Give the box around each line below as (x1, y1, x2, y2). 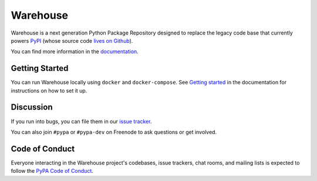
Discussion (11, 103, 53, 112)
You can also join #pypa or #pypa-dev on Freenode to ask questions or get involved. (11, 128, 217, 135)
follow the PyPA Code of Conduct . (11, 168, 94, 175)
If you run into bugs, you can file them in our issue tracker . (11, 118, 152, 125)
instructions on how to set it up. (11, 87, 87, 94)
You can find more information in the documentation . (11, 48, 139, 55)
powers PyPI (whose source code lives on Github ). (11, 37, 133, 44)
